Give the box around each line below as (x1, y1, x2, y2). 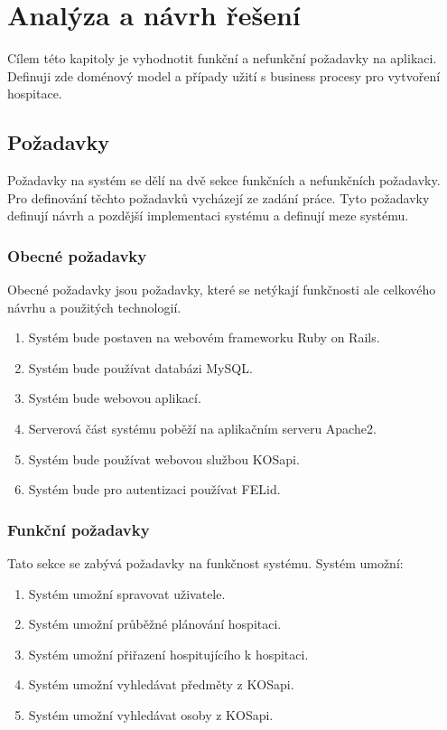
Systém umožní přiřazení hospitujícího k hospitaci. (28, 644, 309, 663)
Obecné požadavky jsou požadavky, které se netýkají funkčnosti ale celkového (7, 280, 436, 299)
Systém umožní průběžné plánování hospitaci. (28, 614, 282, 633)
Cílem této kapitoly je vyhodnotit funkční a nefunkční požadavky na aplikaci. (7, 49, 437, 68)
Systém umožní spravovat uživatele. (28, 584, 226, 603)
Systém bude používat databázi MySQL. (28, 358, 253, 377)
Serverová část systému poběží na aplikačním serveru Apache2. (28, 419, 377, 438)
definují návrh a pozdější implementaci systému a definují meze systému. (7, 206, 409, 225)
